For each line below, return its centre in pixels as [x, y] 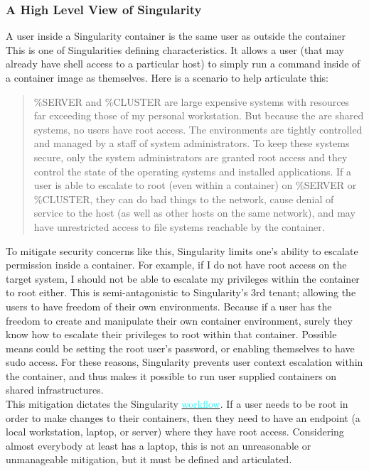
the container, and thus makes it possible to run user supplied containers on [171, 375]
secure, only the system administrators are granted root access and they [191, 157]
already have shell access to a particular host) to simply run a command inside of [183, 64]
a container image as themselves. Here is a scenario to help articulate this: [167, 77]
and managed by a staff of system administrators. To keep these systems [192, 143]
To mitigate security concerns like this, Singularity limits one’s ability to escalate [182, 250]
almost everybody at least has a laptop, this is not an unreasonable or [159, 445]
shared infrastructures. [55, 390]
